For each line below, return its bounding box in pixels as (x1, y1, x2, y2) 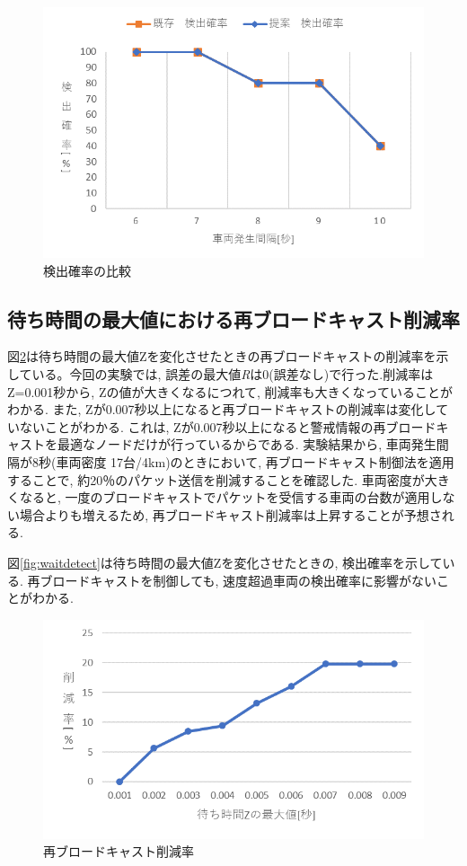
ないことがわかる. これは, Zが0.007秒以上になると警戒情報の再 (19, 417, 386, 436)
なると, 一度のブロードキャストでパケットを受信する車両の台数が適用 (19, 488, 430, 507)
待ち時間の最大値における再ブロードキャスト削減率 (7, 305, 460, 332)
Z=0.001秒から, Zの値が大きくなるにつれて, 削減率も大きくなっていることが (7, 382, 453, 401)
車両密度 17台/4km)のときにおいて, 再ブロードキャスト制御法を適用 (56, 453, 454, 472)
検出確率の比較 (43, 261, 131, 279)
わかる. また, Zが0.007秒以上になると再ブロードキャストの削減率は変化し (7, 400, 436, 419)
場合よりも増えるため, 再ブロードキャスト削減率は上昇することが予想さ (19, 505, 442, 524)
